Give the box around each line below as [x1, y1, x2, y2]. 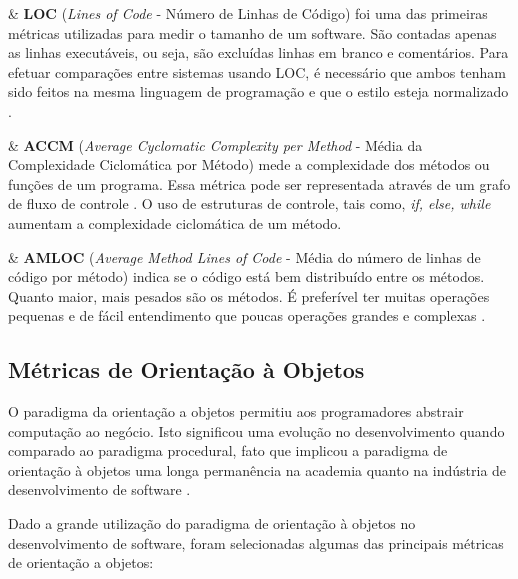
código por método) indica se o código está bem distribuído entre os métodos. [8, 266, 485, 287]
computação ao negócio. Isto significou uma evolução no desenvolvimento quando [8, 420, 505, 441]
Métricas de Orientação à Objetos [8, 354, 365, 385]
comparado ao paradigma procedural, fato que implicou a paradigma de [8, 440, 448, 461]
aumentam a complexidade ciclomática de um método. [8, 212, 342, 233]
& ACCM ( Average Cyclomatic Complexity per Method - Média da [8, 134, 423, 155]
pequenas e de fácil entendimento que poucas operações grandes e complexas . [8, 305, 486, 326]
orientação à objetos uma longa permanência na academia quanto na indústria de [8, 459, 507, 480]
